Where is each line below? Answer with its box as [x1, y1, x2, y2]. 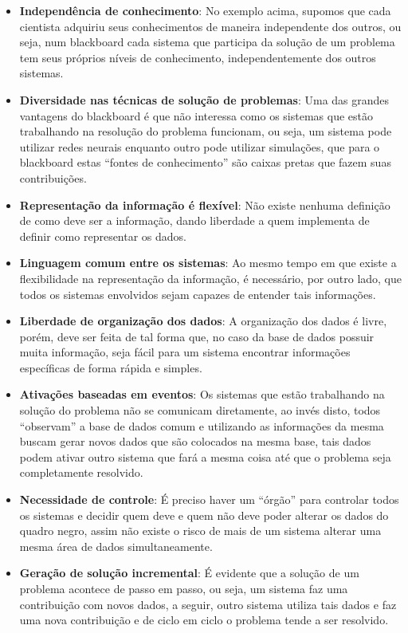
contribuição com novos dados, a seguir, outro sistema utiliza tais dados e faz [19, 596, 397, 612]
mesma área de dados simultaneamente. [19, 537, 213, 554]
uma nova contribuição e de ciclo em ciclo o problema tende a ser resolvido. [19, 611, 389, 628]
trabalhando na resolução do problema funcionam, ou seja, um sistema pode [19, 123, 392, 140]
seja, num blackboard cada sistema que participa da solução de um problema [19, 33, 395, 50]
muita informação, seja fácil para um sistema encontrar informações [19, 344, 351, 360]
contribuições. [19, 169, 87, 186]
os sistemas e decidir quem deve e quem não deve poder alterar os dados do [19, 506, 389, 523]
